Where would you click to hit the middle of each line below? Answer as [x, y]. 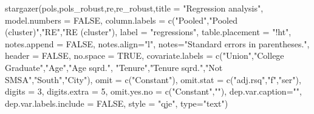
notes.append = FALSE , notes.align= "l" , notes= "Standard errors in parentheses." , [157, 43]
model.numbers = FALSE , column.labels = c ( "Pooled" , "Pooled [121, 20]
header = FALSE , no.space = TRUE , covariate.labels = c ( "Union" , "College [145, 55]
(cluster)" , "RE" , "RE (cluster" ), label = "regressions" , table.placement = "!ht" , [148, 32]
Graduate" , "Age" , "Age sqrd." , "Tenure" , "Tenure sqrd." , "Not [114, 67]
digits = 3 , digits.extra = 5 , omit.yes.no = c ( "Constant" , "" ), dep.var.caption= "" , [153, 91]
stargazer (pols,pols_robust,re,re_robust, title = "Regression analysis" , [134, 8]
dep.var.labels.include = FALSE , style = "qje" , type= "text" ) [117, 103]
